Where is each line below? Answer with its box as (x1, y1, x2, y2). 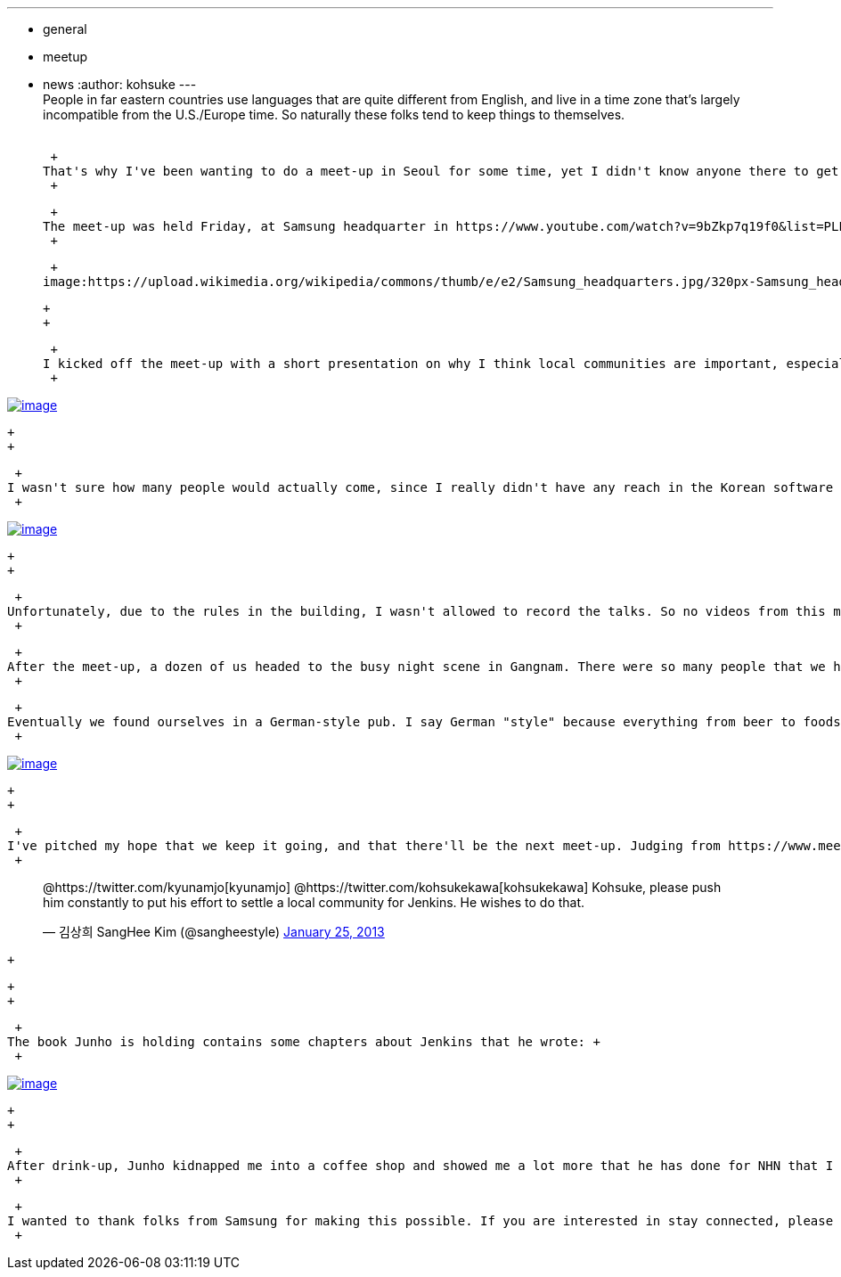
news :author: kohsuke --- (43, 77, 197, 92)
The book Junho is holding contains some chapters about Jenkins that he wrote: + (7, 1035, 600, 1049)
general (43, 21, 87, 37)
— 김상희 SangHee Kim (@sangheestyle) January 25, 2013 (43, 924, 385, 939)
